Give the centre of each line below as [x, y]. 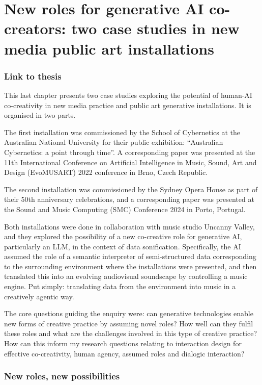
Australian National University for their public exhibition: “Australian [114, 142]
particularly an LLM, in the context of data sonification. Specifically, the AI [123, 246]
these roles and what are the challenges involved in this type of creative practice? [131, 333]
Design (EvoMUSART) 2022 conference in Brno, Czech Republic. [106, 172]
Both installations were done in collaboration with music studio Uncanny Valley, [129, 226]
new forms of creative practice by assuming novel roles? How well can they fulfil [129, 323]
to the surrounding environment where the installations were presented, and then [130, 266]
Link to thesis [33, 76]
